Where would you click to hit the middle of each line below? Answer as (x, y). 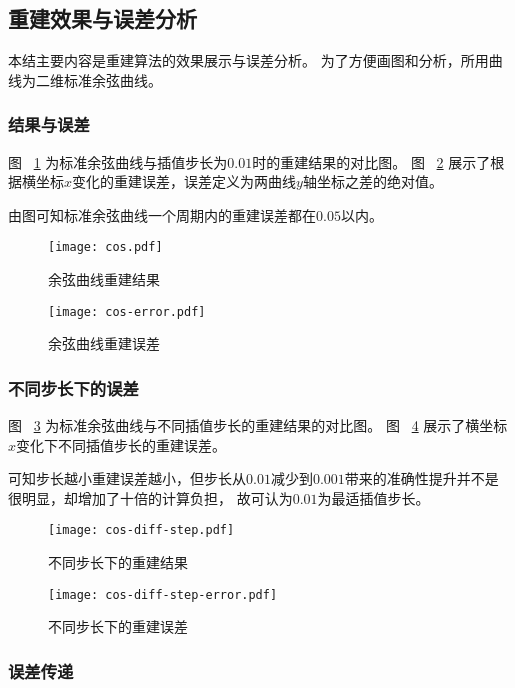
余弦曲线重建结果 (104, 279)
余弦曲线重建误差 (104, 343)
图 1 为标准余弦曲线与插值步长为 (118, 161)
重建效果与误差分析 (102, 18)
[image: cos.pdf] (105, 247)
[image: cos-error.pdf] (127, 311)
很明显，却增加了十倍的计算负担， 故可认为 (150, 497)
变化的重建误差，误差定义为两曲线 (184, 181)
